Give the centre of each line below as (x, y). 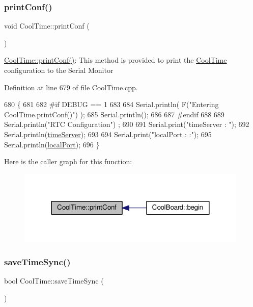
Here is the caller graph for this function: (68, 161)
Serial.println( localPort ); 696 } (52, 144)
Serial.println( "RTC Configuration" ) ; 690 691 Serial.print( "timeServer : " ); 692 (127, 124)
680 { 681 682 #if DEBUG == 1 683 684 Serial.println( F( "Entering (111, 104)
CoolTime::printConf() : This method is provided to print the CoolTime (116, 60)
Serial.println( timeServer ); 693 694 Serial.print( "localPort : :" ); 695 (108, 134)
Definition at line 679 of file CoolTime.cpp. (71, 87)
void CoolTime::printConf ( (47, 26)
